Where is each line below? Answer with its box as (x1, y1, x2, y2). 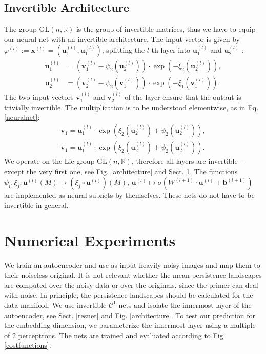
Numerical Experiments (4, 230, 176, 251)
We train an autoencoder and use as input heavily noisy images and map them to (4, 259, 260, 270)
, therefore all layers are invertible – (131, 156, 244, 166)
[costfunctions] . (4, 340, 51, 350)
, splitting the (101, 45, 145, 55)
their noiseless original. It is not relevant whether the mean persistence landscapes (4, 269, 262, 280)
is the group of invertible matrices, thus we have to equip (76, 24, 256, 34)
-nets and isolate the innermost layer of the (116, 299, 252, 310)
